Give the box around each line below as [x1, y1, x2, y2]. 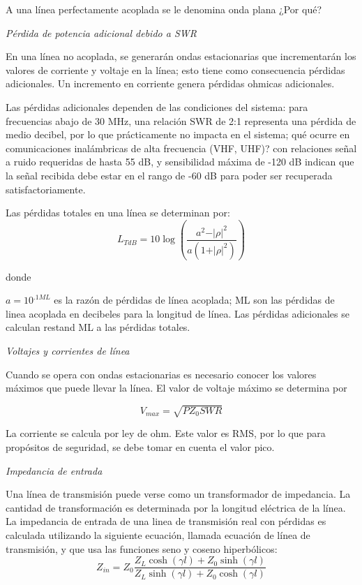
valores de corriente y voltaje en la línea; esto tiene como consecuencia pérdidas [6, 62, 345, 77]
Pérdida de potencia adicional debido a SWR [6, 25, 197, 40]
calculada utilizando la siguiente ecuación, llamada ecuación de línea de [6, 527, 310, 542]
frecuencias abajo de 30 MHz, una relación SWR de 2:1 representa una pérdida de [6, 113, 356, 128]
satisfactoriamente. [6, 182, 86, 196]
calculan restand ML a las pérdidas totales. [6, 320, 190, 334]
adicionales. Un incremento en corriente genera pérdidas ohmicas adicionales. [6, 76, 335, 91]
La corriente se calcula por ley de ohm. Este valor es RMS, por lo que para [6, 426, 326, 440]
